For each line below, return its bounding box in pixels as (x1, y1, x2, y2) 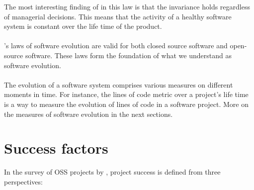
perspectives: (4, 176, 43, 187)
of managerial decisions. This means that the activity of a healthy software (4, 11, 232, 21)
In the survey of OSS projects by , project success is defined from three (4, 167, 221, 177)
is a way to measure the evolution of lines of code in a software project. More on (4, 98, 249, 109)
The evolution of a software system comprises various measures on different (4, 79, 233, 90)
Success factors (4, 138, 108, 158)
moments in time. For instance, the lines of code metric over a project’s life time (4, 89, 249, 99)
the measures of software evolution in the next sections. (4, 108, 173, 119)
